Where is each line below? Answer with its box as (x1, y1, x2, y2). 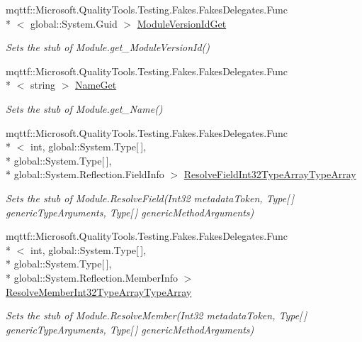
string (30, 77, 56, 92)
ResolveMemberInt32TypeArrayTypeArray (6, 284, 192, 299)
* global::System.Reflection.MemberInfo (6, 270, 178, 285)
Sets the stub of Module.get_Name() (6, 101, 163, 116)
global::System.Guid (30, 16, 118, 31)
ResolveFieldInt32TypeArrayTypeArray (183, 167, 356, 182)
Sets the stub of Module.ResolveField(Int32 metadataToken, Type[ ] (6, 190, 295, 205)
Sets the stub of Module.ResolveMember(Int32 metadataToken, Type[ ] (6, 308, 307, 323)
